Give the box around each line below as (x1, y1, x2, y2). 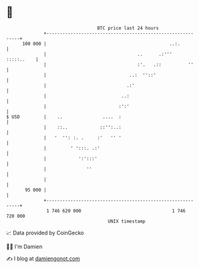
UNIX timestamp (108, 218, 146, 224)
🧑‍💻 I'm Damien (6, 243, 43, 250)
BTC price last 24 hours (97, 25, 160, 31)
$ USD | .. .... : (6, 113, 121, 120)
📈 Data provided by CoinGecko (6, 229, 84, 236)
